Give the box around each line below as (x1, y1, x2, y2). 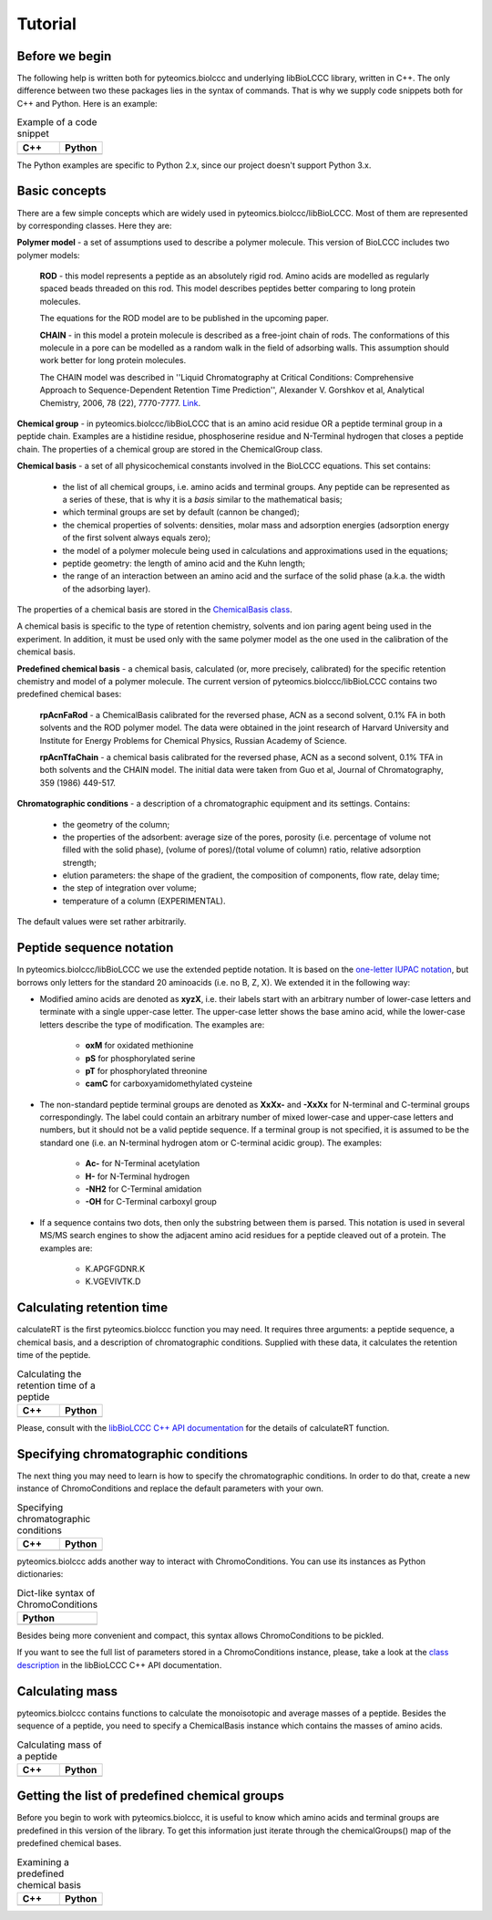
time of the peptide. (16, 1350, 91, 1361)
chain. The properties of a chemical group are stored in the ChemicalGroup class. (16, 443, 323, 454)
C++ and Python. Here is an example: (16, 98, 159, 109)
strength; (62, 857, 97, 868)
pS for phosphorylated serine (85, 1052, 196, 1063)
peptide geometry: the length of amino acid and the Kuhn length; (62, 558, 305, 569)
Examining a (16, 1855, 70, 1868)
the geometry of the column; (62, 819, 170, 830)
